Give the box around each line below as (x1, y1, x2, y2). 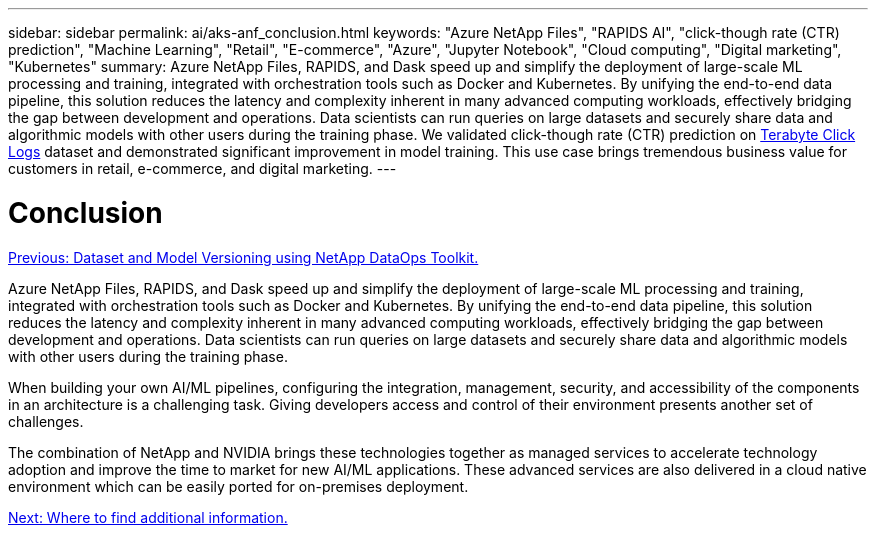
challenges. (8, 412, 84, 430)
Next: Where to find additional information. (8, 508, 288, 526)
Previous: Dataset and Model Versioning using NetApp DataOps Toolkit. (8, 248, 479, 266)
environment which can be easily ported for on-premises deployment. (8, 477, 469, 495)
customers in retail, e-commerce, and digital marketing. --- (8, 160, 397, 177)
